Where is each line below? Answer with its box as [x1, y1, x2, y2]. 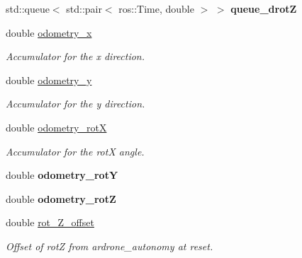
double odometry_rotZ [6, 191, 116, 206]
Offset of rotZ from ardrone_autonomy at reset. [6, 238, 213, 253]
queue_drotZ [230, 1, 297, 16]
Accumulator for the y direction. [6, 96, 145, 111]
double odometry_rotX [6, 119, 107, 134]
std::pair [66, 1, 102, 16]
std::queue [6, 1, 50, 16]
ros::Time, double [118, 1, 194, 16]
